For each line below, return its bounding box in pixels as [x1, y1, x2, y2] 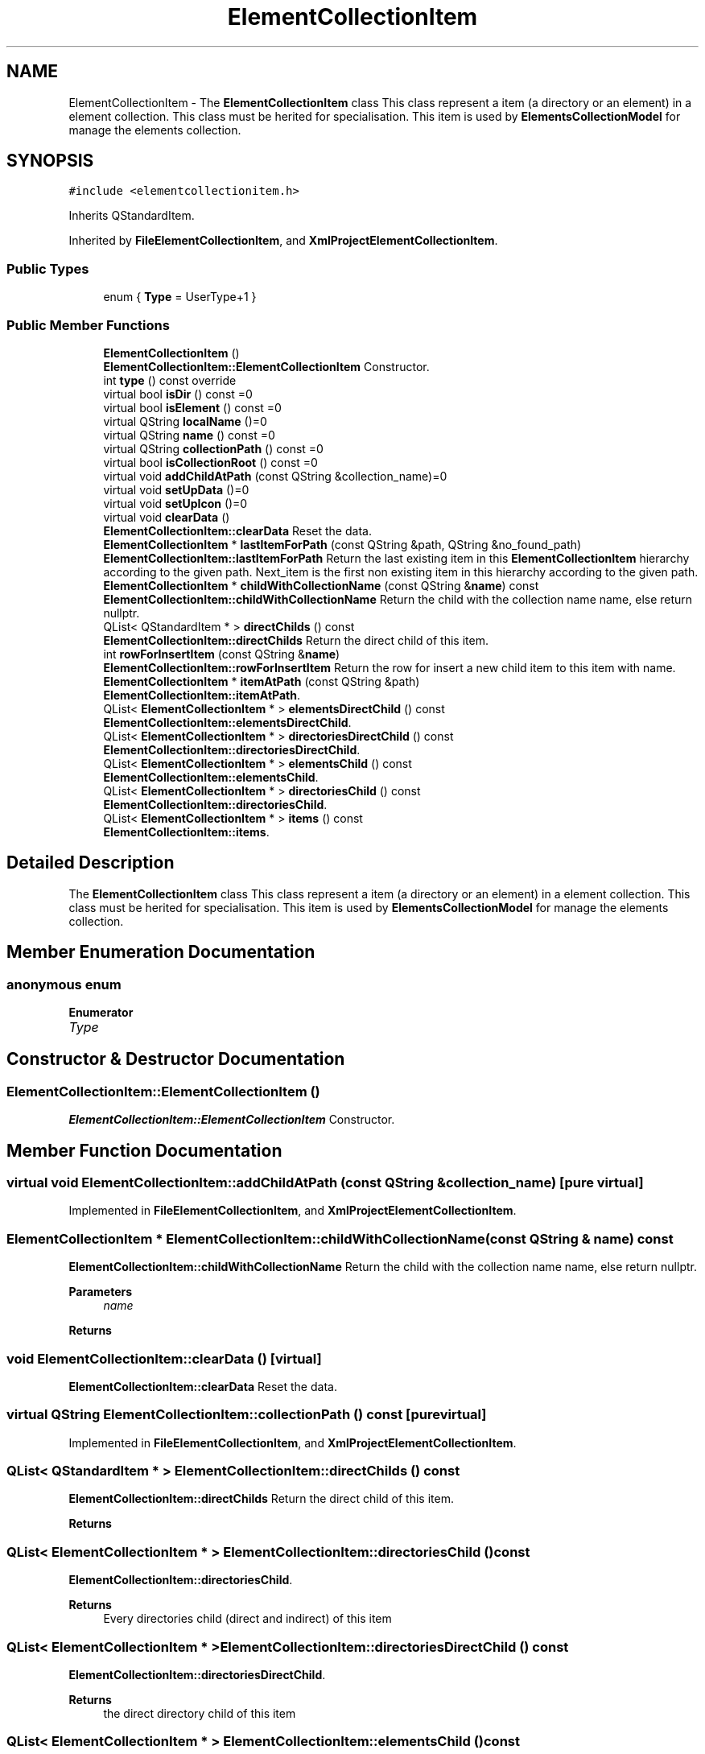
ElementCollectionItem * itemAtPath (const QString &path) [103, 674, 420, 688]
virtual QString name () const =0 [103, 427, 275, 442]
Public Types [6, 260, 89, 277]
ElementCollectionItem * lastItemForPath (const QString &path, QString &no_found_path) [103, 537, 582, 551]
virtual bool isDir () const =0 [103, 386, 253, 401]
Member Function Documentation [6, 1140, 282, 1161]
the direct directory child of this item [103, 1706, 296, 1720]
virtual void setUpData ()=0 [103, 482, 249, 497]
